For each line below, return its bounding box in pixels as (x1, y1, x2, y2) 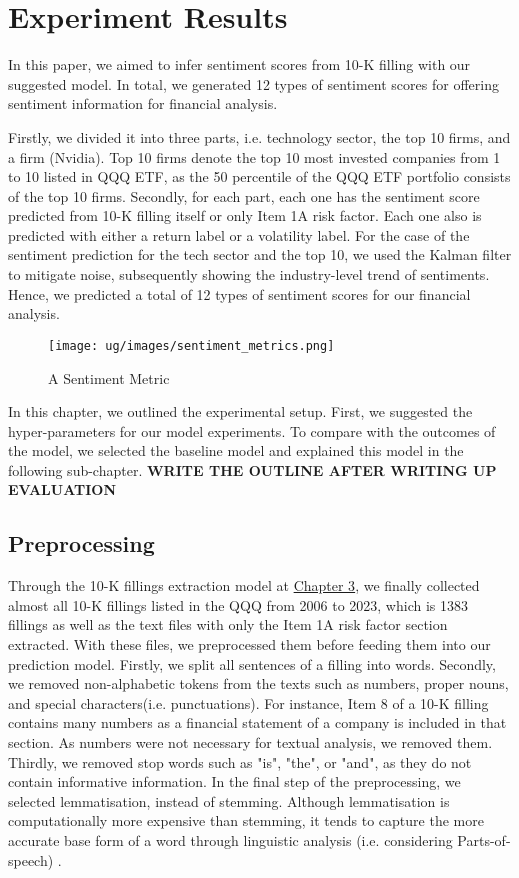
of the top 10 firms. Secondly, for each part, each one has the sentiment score (8, 185, 480, 206)
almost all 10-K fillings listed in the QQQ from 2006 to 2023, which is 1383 (8, 594, 468, 615)
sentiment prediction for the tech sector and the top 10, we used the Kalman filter (8, 244, 512, 265)
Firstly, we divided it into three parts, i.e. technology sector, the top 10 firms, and (8, 126, 511, 147)
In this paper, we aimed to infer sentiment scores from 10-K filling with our (8, 54, 471, 75)
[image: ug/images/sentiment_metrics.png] (48, 338, 335, 353)
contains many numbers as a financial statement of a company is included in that (8, 712, 507, 733)
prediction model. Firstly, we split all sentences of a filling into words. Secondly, (8, 653, 496, 674)
